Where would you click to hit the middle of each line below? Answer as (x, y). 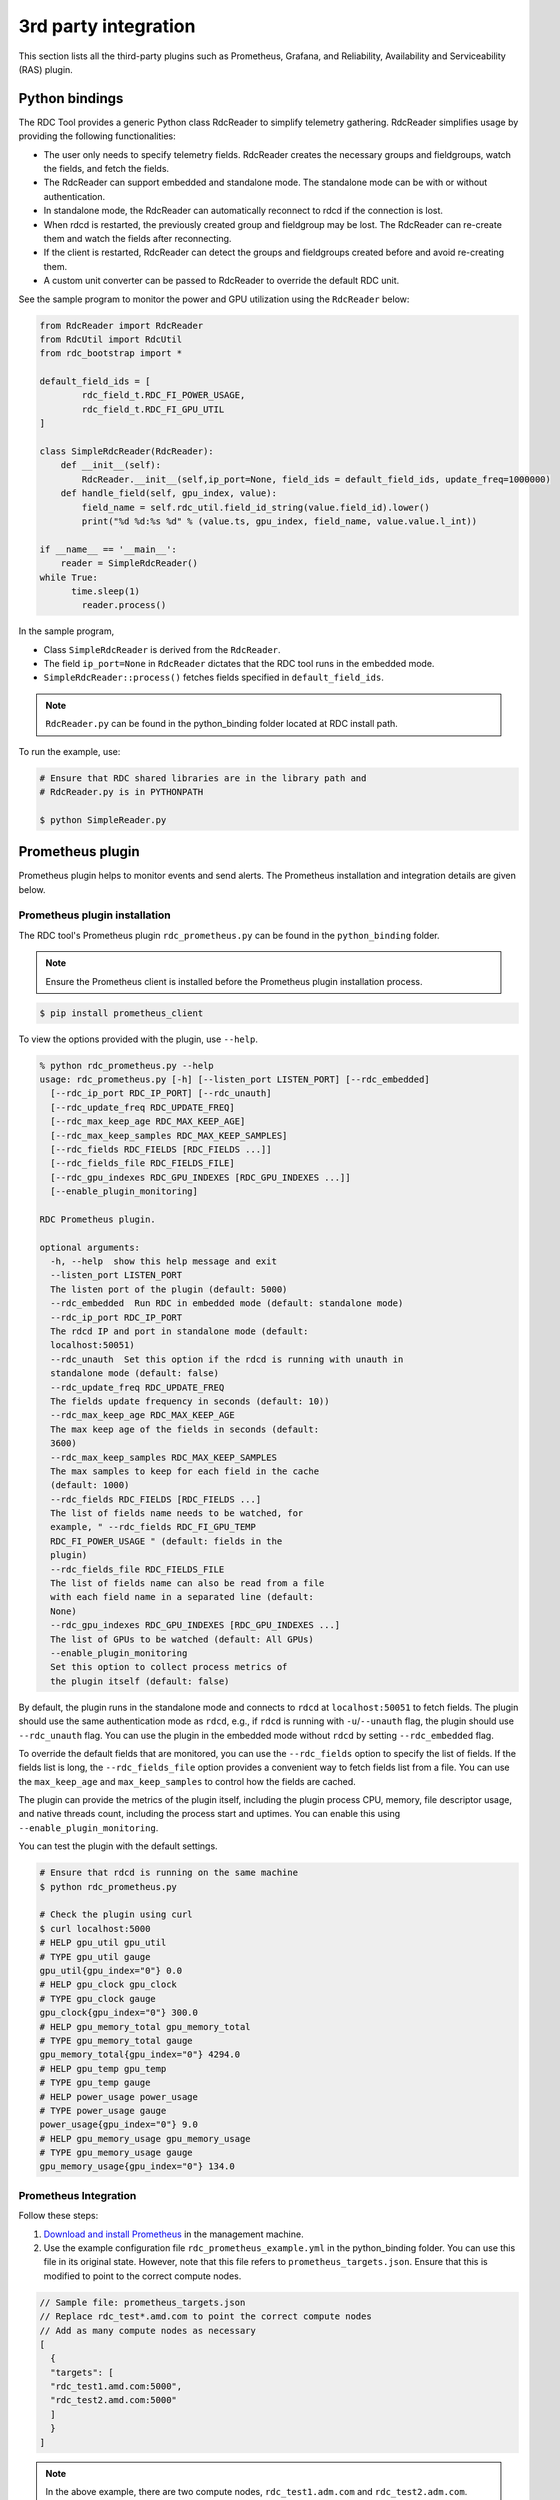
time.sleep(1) (105, 591)
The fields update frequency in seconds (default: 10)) (190, 1401)
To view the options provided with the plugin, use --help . (138, 1039)
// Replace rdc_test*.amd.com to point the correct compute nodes (205, 2316)
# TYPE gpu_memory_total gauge (116, 2040)
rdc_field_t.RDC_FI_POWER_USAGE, (163, 395)
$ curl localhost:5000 (95, 1928)
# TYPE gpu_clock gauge (98, 1998)
